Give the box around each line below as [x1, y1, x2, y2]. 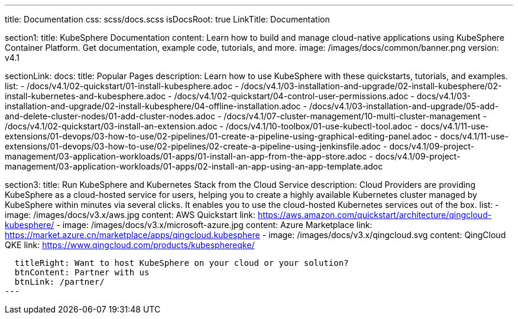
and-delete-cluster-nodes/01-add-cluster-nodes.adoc [5, 111, 216, 121]
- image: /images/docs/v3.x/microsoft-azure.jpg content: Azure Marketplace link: [56, 220, 373, 230]
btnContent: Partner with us [14, 268, 150, 277]
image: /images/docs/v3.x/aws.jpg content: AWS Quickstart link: [5, 210, 255, 220]
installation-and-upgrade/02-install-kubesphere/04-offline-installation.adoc [5, 101, 301, 111]
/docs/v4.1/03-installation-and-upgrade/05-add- [309, 101, 499, 111]
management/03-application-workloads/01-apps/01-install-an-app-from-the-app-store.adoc [5, 151, 367, 161]
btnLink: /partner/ [14, 277, 105, 287]
